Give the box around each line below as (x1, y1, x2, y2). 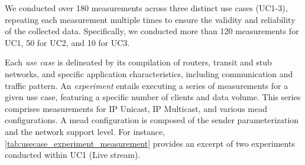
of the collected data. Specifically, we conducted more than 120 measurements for (5, 25, 299, 37)
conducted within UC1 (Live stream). (5, 148, 141, 161)
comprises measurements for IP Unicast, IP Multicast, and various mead (5, 102, 268, 114)
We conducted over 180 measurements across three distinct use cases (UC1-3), (5, 2, 288, 14)
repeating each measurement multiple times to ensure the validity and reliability (5, 13, 296, 25)
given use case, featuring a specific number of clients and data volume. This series (5, 91, 301, 103)
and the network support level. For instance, (5, 125, 166, 137)
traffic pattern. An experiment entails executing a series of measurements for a (5, 79, 288, 91)
